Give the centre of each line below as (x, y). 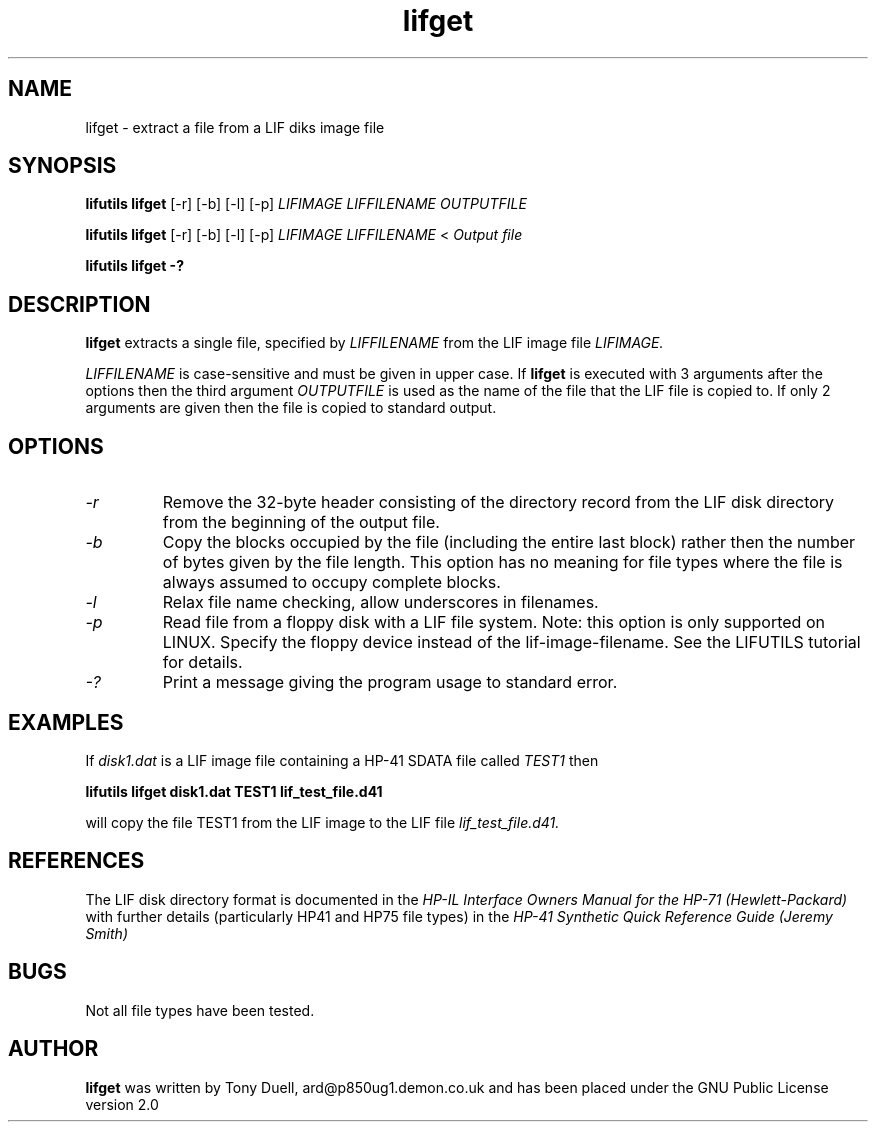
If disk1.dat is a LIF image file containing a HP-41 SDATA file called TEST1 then (342, 760)
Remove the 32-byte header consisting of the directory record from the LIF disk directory (498, 502)
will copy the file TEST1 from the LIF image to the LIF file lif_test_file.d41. (322, 822)
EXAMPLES (66, 722)
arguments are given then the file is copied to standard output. (291, 408)
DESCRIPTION (79, 304)
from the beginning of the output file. (301, 522)
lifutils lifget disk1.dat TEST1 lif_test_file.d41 (234, 791)
